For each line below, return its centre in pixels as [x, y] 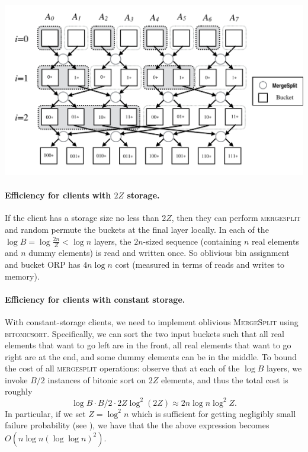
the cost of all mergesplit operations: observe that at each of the [122, 368]
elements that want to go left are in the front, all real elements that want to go [148, 345]
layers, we [284, 368]
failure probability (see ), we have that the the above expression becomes [137, 425]
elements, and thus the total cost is [224, 379]
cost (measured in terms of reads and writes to [200, 264]
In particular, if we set [45, 413]
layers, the [113, 241]
